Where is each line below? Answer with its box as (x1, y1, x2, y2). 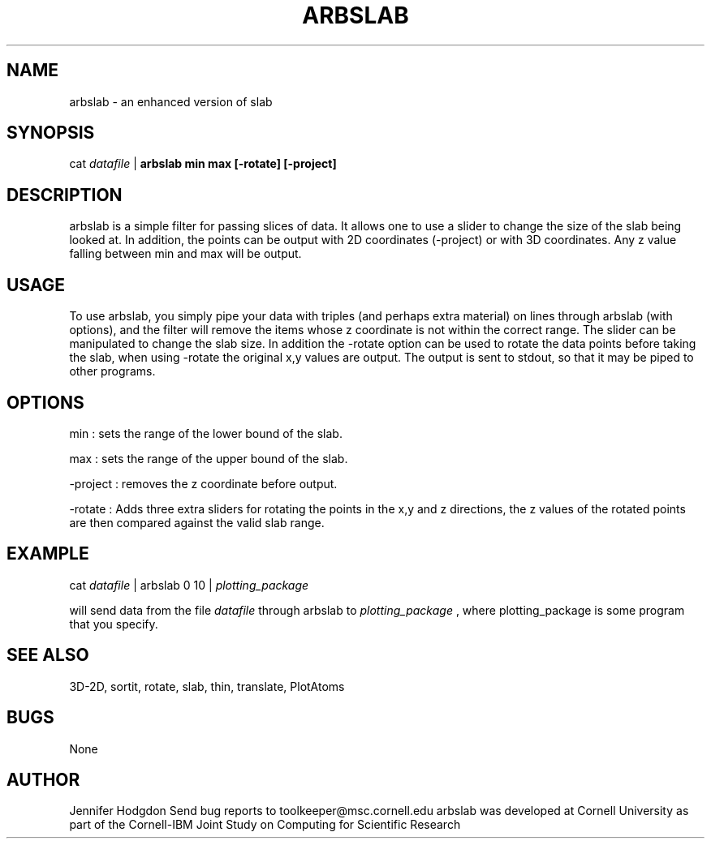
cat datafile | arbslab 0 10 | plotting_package (69, 577, 309, 592)
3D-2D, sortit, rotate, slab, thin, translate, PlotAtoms (69, 679, 345, 693)
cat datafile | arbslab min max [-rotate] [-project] (69, 157, 337, 171)
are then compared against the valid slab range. (69, 515, 325, 530)
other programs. (69, 364, 156, 379)
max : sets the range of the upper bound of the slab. (69, 451, 348, 465)
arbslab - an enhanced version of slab (69, 94, 273, 109)
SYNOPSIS (6, 122, 95, 144)
